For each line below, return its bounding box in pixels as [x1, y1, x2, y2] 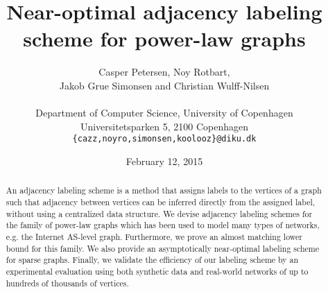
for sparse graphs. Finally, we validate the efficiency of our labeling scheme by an [6, 254, 299, 266]
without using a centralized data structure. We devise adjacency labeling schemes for [6, 207, 313, 219]
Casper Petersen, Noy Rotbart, [98, 65, 230, 79]
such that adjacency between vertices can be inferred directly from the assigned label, [6, 196, 316, 207]
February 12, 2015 [126, 153, 203, 168]
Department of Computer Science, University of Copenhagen [35, 105, 293, 120]
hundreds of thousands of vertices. [6, 277, 129, 289]
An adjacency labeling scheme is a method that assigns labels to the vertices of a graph [6, 184, 322, 196]
